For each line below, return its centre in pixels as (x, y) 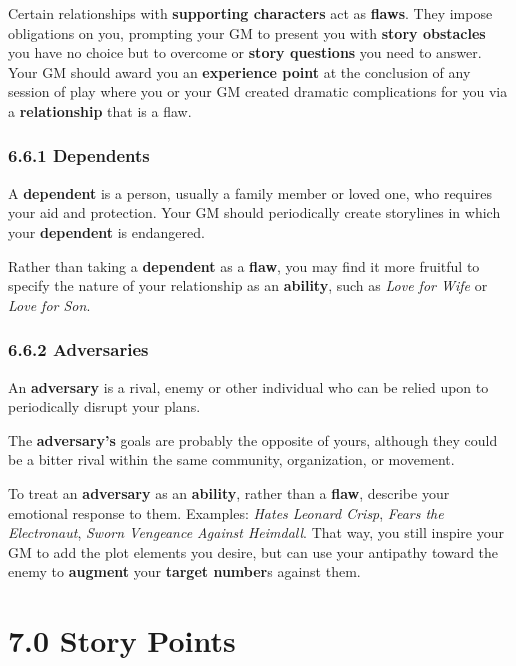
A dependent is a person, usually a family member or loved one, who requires (250, 192)
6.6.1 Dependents (79, 155)
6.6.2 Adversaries (78, 349)
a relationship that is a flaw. (100, 110)
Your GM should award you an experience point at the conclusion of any (239, 71)
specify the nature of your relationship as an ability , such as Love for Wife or (248, 285)
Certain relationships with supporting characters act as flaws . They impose (250, 13)
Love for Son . (49, 304)
